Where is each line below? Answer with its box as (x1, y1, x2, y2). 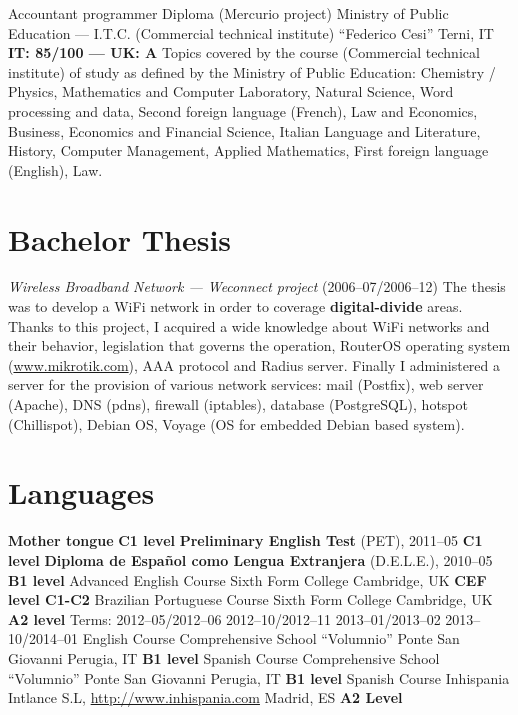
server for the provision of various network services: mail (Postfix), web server (8, 374, 484, 395)
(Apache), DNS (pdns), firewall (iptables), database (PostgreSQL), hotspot (8, 394, 468, 415)
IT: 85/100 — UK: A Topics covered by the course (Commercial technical (8, 42, 480, 63)
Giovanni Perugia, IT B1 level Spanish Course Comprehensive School (8, 647, 440, 668)
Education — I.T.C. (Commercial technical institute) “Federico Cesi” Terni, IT (8, 22, 494, 43)
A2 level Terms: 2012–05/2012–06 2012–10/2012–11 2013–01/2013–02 (8, 608, 441, 629)
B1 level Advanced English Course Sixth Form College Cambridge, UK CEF (8, 569, 487, 590)
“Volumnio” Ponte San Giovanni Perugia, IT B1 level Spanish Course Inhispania (8, 667, 510, 688)
